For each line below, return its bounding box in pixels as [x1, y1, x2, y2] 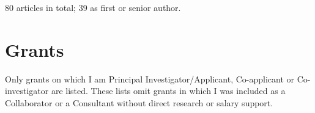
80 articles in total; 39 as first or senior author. [5, 1, 181, 13]
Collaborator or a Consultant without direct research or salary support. [5, 96, 273, 109]
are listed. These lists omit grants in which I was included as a [51, 84, 286, 97]
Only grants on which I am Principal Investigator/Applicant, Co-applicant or [5, 72, 295, 85]
